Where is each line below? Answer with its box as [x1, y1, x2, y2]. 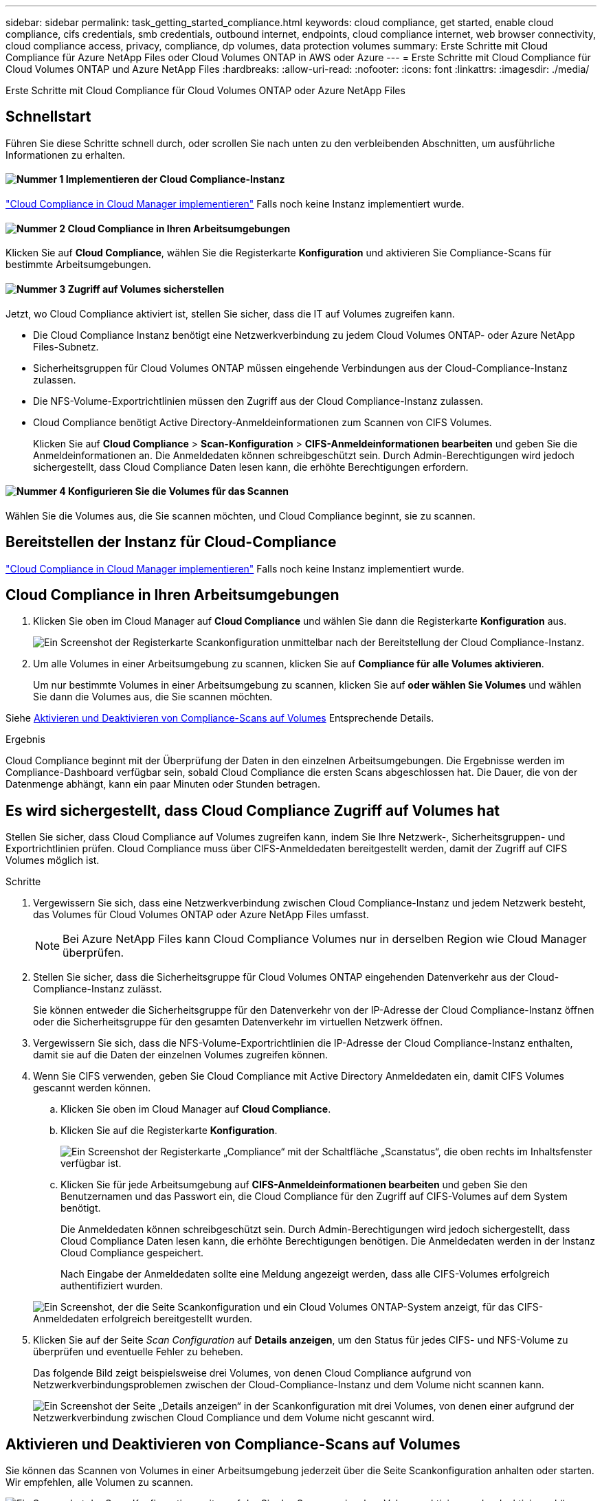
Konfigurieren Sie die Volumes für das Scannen [68, 485, 289, 498]
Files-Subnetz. [33, 340, 99, 353]
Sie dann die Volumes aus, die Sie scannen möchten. [33, 691, 273, 703]
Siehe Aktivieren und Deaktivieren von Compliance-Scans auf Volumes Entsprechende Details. [5, 712, 434, 724]
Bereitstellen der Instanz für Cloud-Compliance [5, 533, 337, 551]
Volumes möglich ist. [5, 854, 100, 867]
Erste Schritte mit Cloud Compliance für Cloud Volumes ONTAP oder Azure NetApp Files [5, 85, 405, 96]
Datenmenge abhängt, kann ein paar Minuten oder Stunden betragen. [5, 778, 320, 790]
